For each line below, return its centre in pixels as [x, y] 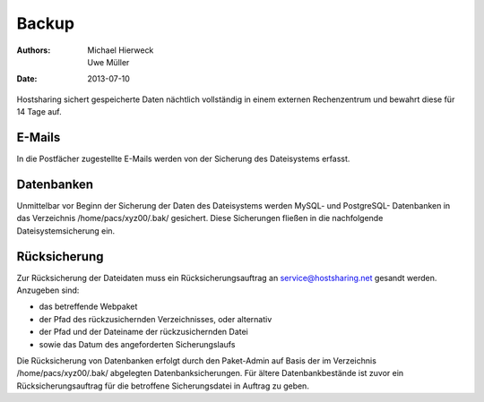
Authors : [34, 50]
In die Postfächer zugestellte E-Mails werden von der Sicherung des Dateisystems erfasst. [183, 159]
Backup [46, 23]
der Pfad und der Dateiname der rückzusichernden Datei [143, 332]
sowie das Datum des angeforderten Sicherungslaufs [137, 344]
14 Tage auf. [39, 112]
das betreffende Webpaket [88, 307]
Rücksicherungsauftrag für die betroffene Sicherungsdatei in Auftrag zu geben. [163, 386]
